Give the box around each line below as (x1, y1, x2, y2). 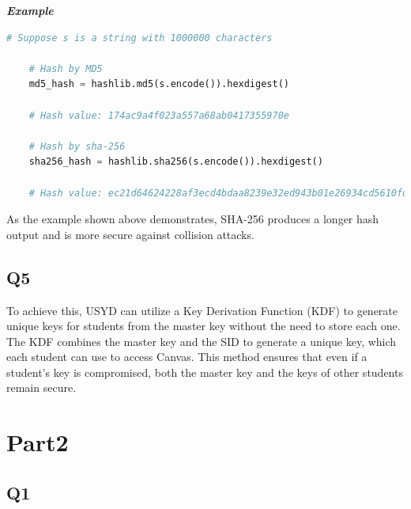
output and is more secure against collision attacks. (6, 226, 255, 242)
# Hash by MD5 (28, 63, 103, 74)
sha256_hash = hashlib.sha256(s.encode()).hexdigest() (28, 156, 323, 168)
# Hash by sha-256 (28, 140, 126, 152)
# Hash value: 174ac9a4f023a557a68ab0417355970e (28, 109, 289, 121)
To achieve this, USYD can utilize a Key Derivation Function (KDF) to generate (6, 302, 398, 318)
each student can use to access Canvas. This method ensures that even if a (6, 348, 368, 365)
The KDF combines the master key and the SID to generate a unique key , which (6, 332, 397, 349)
